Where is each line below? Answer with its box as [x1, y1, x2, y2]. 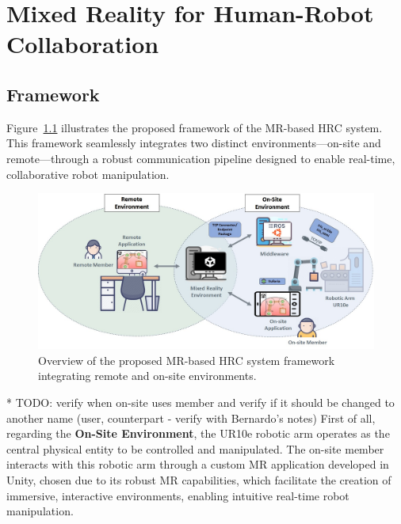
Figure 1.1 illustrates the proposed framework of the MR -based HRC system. [6, 119, 383, 135]
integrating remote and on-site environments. [38, 367, 257, 384]
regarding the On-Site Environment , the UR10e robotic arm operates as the [6, 425, 390, 442]
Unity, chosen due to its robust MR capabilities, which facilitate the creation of [6, 471, 391, 488]
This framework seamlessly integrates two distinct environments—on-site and [6, 135, 381, 151]
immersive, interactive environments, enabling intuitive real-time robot [6, 487, 349, 503]
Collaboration [6, 28, 159, 60]
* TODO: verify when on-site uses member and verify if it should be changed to [6, 394, 395, 411]
